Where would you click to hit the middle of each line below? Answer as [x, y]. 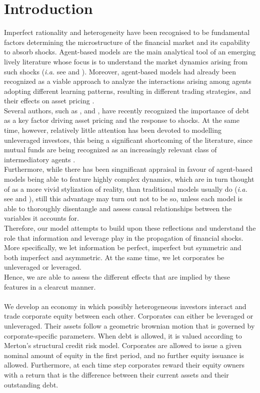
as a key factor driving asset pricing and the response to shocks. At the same [122, 120]
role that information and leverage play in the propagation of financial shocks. [124, 237]
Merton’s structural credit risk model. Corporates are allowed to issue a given [123, 345]
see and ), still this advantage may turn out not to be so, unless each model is [123, 198]
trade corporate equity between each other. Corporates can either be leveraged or [129, 316]
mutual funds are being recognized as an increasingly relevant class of [110, 150]
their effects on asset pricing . [49, 101]
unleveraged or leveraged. [43, 267]
